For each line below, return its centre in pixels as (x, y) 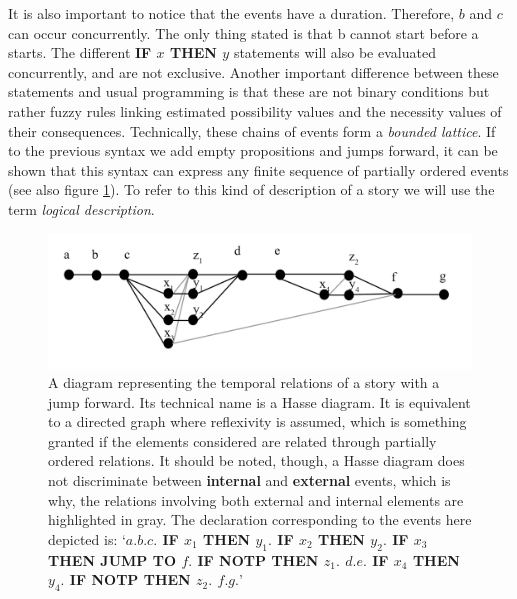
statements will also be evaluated (334, 52)
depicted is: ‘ (87, 538)
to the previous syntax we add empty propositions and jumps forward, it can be (253, 150)
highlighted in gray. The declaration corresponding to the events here (260, 519)
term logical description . (81, 208)
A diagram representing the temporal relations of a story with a (244, 382)
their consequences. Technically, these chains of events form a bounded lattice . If (252, 130)
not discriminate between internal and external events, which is (249, 480)
